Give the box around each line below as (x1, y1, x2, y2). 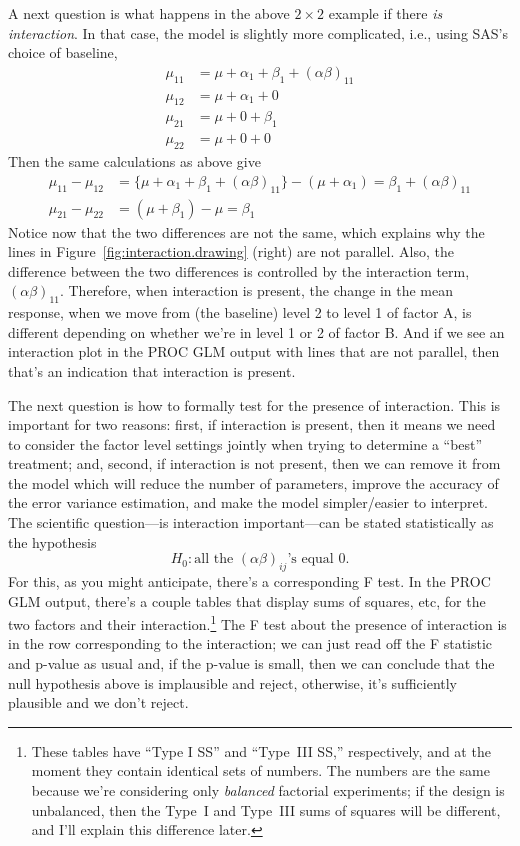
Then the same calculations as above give (8, 151, 261, 172)
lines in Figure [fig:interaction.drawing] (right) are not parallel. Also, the (8, 241, 454, 262)
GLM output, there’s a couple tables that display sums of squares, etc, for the (8, 590, 486, 611)
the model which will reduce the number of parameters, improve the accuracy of (8, 472, 499, 493)
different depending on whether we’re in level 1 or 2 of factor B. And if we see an (8, 321, 505, 342)
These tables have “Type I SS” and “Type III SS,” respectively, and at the (31, 740, 491, 761)
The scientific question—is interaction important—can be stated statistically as (8, 512, 494, 533)
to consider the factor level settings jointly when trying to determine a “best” (8, 433, 483, 454)
